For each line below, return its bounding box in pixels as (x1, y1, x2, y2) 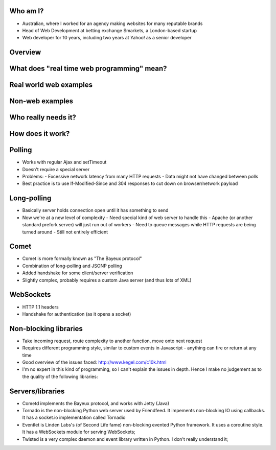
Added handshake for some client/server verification (22, 270, 133, 276)
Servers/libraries (9, 387, 65, 395)
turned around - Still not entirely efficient (22, 229, 108, 235)
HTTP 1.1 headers (22, 304, 59, 310)
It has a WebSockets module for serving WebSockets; (22, 429, 135, 435)
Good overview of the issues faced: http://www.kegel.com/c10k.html (22, 359, 167, 365)
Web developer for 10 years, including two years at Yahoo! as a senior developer (22, 35, 192, 41)
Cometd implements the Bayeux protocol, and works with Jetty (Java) (22, 400, 170, 406)
